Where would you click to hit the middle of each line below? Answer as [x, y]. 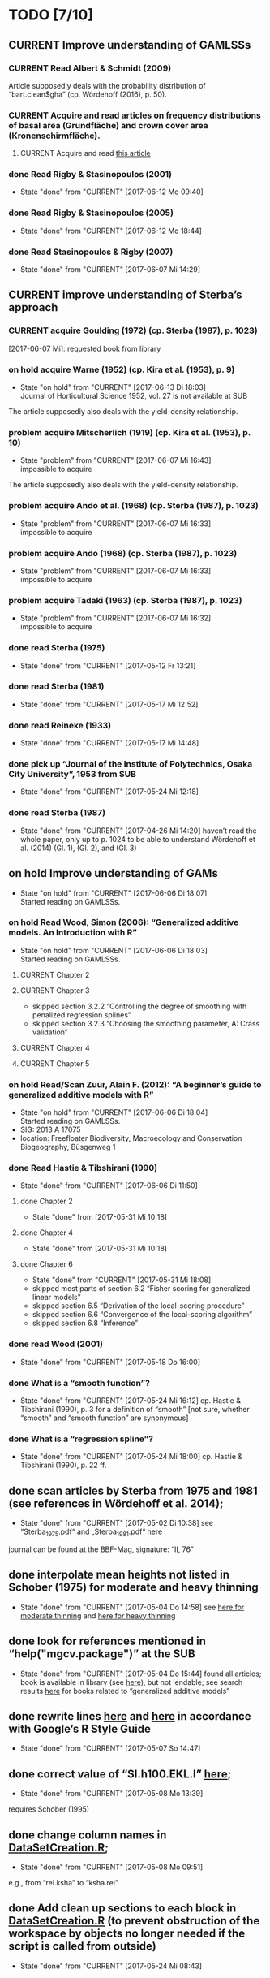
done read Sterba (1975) [57, 648]
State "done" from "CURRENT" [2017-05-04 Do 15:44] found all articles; [141, 1674]
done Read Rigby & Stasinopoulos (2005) [91, 213]
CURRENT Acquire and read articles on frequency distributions [135, 115]
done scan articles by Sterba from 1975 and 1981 [133, 1490]
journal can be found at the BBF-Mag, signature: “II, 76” [101, 1549]
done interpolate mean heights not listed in [119, 1575]
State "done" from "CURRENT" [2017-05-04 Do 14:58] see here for [132, 1607]
